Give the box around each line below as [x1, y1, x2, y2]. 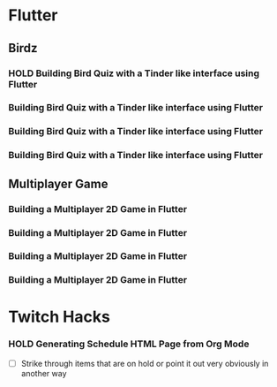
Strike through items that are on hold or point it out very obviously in [20, 358, 269, 368]
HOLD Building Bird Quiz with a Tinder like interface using [8, 67, 260, 80]
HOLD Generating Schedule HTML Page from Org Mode [8, 338, 250, 350]
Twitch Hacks [8, 307, 111, 327]
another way [20, 368, 67, 378]
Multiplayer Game [8, 176, 109, 191]
